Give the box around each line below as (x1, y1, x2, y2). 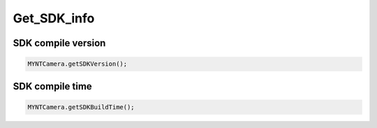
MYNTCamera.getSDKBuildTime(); (27, 103, 135, 111)
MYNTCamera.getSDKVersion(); (27, 60, 128, 68)
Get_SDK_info (13, 10, 95, 26)
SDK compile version (13, 37, 106, 49)
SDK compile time (13, 80, 92, 92)
